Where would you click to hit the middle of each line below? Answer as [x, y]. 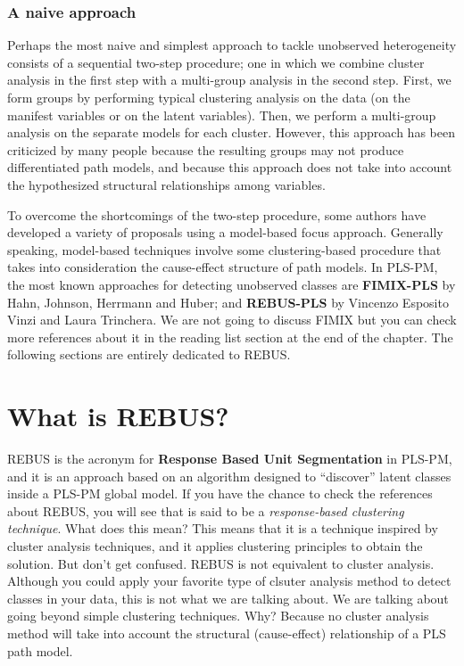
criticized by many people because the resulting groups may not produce [206, 149]
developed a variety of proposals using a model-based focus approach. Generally [225, 232]
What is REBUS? [118, 416]
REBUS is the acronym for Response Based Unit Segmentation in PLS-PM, [230, 459]
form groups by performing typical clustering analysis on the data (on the [209, 97]
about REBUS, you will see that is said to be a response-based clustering [206, 510]
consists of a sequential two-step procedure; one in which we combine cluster [216, 62]
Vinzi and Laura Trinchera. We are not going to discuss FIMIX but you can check [232, 320]
